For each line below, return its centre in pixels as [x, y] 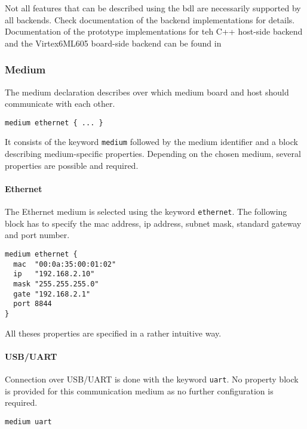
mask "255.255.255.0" [56, 284]
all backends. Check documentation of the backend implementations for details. [150, 19]
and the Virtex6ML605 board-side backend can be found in [113, 43]
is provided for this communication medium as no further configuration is [139, 391]
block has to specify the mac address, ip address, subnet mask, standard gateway [153, 223]
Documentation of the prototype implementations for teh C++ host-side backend [154, 31]
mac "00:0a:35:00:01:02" [65, 264]
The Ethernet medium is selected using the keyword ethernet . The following [146, 212]
